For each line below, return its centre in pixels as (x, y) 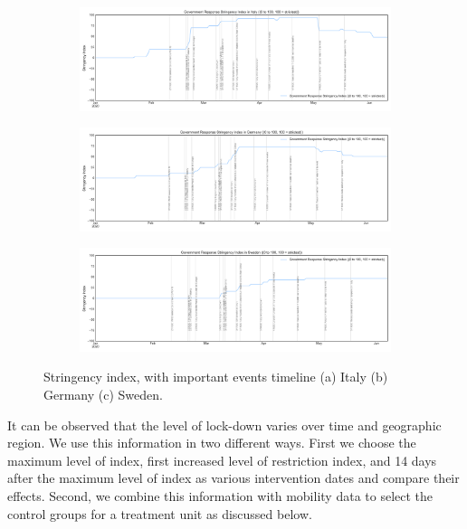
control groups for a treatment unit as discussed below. (160, 513)
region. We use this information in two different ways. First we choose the (212, 443)
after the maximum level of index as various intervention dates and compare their (233, 478)
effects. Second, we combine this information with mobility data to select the (220, 495)
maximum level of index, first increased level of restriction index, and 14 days (222, 460)
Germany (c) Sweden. (103, 395)
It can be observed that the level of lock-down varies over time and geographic (224, 425)
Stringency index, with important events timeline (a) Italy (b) (216, 377)
